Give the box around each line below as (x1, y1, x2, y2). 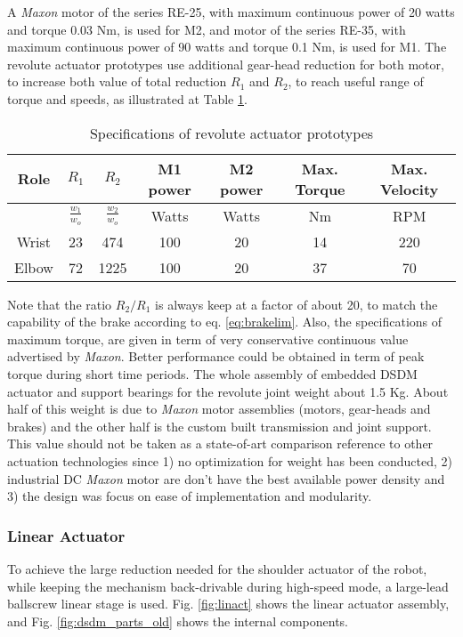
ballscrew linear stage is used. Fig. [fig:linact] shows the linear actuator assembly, (7, 594, 450, 613)
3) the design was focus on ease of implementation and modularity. (7, 487, 372, 505)
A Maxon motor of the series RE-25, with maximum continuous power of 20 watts (7, 3, 455, 20)
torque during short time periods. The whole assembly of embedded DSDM (7, 364, 418, 383)
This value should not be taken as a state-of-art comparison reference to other (7, 434, 434, 453)
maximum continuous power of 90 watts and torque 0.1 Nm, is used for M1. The (7, 37, 447, 56)
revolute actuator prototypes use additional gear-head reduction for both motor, (7, 54, 444, 73)
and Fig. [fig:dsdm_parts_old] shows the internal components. (7, 611, 348, 630)
